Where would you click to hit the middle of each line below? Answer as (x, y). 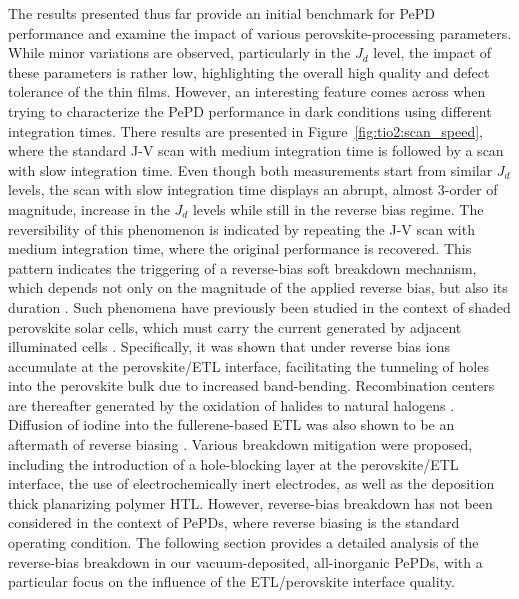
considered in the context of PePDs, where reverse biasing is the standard (234, 522)
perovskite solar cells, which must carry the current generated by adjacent (235, 326)
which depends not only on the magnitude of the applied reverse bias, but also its (258, 287)
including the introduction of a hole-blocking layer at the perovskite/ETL (233, 463)
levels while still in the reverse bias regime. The (338, 208)
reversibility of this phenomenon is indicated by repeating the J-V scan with (241, 228)
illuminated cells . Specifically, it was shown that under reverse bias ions (229, 346)
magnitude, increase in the (89, 208)
